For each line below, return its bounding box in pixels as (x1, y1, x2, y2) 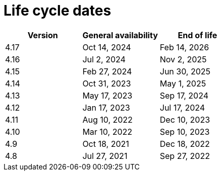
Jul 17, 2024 (159, 102, 205, 113)
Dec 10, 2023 (159, 114, 210, 125)
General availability (82, 30, 158, 40)
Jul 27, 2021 (82, 150, 128, 161)
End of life (178, 30, 217, 40)
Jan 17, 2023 (82, 102, 130, 113)
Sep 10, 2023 (159, 126, 210, 137)
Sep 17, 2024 (159, 90, 209, 101)
